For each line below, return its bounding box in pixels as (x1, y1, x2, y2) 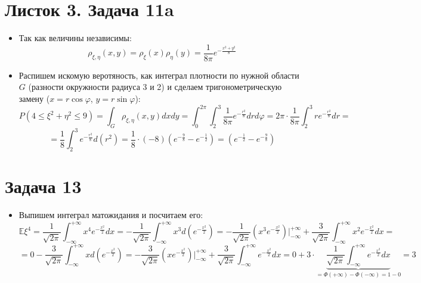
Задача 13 (5, 174, 82, 198)
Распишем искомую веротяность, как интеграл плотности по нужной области (18, 69, 299, 81)
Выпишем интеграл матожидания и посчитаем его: (18, 209, 203, 221)
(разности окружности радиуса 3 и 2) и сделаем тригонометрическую (28, 80, 282, 93)
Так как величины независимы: (18, 32, 132, 44)
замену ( (18, 92, 50, 104)
